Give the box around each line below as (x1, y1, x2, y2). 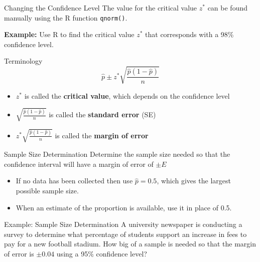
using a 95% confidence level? (56, 248, 147, 259)
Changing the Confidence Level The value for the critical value (4, 3, 197, 13)
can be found (207, 3, 247, 13)
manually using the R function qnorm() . (4, 12, 127, 23)
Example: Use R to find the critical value (4, 29, 135, 40)
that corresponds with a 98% (145, 29, 234, 40)
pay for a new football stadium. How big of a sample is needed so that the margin (4, 238, 256, 249)
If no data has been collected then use (16, 175, 133, 186)
